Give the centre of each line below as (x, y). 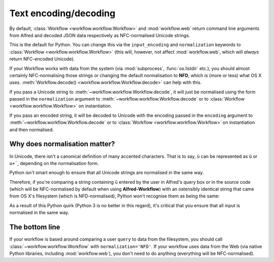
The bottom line (35, 227)
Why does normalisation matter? (62, 144)
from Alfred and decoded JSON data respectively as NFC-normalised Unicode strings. (100, 35)
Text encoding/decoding (62, 13)
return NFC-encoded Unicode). (42, 59)
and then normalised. (32, 129)
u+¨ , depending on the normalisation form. (54, 163)
